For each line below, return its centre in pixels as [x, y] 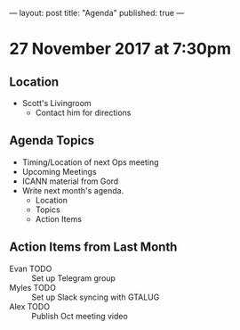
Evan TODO [31, 268]
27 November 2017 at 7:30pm [120, 49]
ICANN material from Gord [70, 181]
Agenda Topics [52, 140]
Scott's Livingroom [56, 103]
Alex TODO [30, 306]
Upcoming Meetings [59, 171]
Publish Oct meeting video [80, 316]
